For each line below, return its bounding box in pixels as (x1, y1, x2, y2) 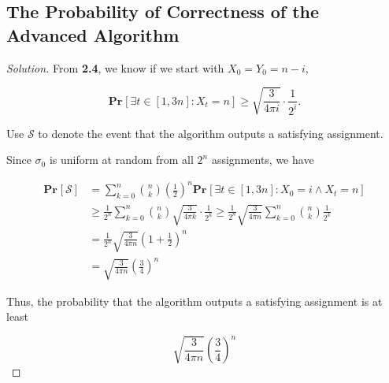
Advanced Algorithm (6, 22, 180, 46)
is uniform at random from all (49, 151, 194, 168)
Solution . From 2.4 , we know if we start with (6, 59, 224, 76)
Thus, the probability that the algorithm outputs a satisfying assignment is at (6, 292, 383, 309)
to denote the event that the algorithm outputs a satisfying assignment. (38, 125, 383, 141)
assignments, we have (211, 151, 314, 168)
